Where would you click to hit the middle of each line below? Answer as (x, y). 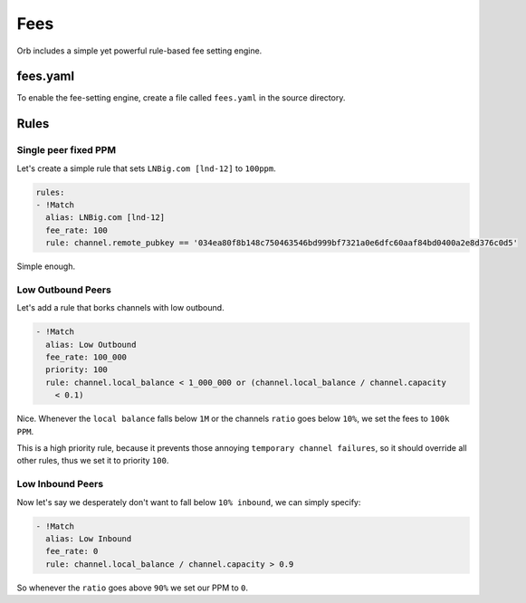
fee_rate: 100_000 (86, 357)
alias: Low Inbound (89, 538)
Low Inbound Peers (60, 484)
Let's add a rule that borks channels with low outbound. (121, 308)
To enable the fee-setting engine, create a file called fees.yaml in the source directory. (181, 98)
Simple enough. (46, 266)
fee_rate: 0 (72, 551)
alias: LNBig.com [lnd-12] (105, 218)
